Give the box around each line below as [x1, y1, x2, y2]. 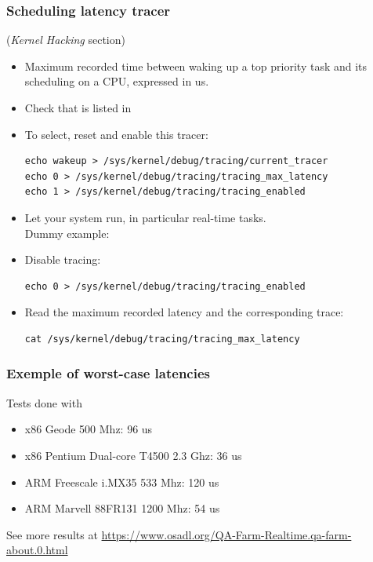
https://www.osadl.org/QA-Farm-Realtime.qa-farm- [101, 526, 352, 542]
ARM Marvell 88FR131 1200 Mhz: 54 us [24, 500, 220, 516]
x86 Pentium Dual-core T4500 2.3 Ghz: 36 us [24, 447, 242, 463]
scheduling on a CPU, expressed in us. [24, 73, 209, 89]
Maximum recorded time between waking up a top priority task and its [24, 57, 368, 74]
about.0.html [6, 542, 68, 558]
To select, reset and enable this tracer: [24, 126, 208, 142]
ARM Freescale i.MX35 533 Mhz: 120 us [24, 473, 219, 490]
